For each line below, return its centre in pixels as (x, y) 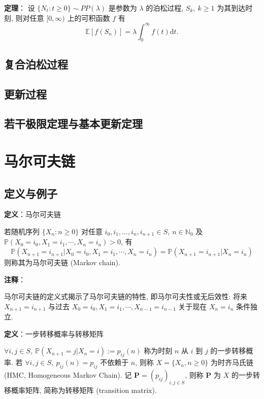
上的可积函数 (89, 17)
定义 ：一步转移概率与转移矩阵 (54, 333)
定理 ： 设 (20, 8)
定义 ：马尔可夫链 (32, 214)
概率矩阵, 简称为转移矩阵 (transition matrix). (84, 390)
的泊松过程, (165, 8)
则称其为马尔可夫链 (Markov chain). (62, 262)
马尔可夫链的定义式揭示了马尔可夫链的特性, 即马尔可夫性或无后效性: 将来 (126, 296)
